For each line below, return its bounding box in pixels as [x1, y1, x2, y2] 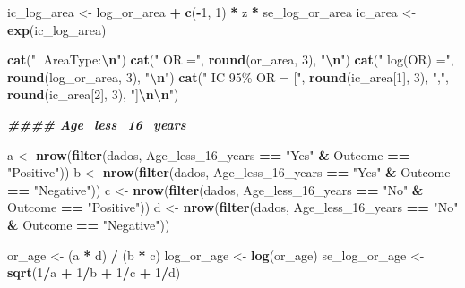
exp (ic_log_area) [7, 20, 107, 38]
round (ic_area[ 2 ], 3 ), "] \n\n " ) [7, 85, 179, 104]
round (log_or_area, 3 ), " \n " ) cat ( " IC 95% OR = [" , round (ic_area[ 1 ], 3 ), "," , [7, 67, 450, 86]
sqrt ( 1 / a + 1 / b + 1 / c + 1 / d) [7, 263, 181, 282]
